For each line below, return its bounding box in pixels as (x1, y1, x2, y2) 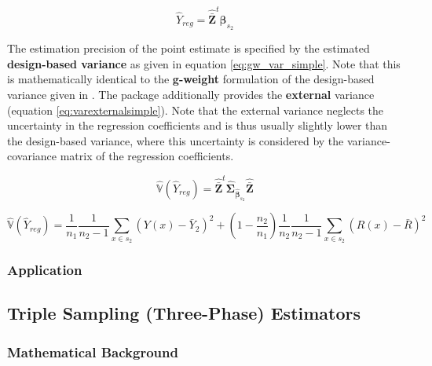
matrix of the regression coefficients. (60, 148, 234, 164)
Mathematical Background (7, 342, 178, 361)
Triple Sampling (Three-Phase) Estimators (7, 301, 361, 325)
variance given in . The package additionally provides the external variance (7, 86, 375, 102)
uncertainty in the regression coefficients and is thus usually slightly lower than (7, 117, 388, 134)
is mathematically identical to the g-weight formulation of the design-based (7, 71, 375, 87)
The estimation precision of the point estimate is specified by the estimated (7, 40, 370, 57)
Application (7, 259, 82, 279)
